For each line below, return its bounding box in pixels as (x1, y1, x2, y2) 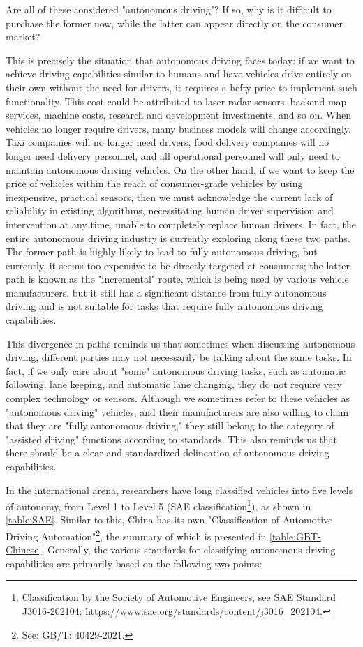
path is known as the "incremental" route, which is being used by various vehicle (6, 272, 349, 286)
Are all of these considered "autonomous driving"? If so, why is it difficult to (6, 2, 332, 16)
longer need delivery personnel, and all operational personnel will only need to (6, 148, 341, 163)
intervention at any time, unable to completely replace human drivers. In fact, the (6, 216, 356, 231)
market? (6, 29, 40, 44)
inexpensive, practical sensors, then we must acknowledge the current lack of (6, 189, 333, 204)
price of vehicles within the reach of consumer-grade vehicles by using (6, 176, 303, 191)
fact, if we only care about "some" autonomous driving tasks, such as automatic (6, 363, 346, 378)
